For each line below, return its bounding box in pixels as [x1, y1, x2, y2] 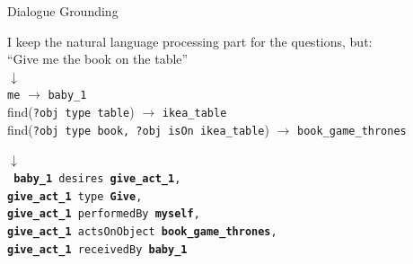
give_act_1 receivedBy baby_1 [7, 242, 188, 256]
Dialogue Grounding [7, 2, 119, 20]
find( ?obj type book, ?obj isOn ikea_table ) [7, 119, 269, 138]
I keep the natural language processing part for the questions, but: [7, 31, 373, 50]
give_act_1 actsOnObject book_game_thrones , [7, 224, 277, 238]
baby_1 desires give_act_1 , [13, 172, 181, 185]
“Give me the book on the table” [7, 49, 189, 68]
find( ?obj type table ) [7, 102, 135, 121]
